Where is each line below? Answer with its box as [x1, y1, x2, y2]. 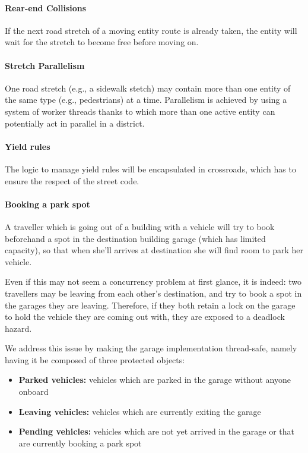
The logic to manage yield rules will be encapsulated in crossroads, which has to [5, 162, 296, 175]
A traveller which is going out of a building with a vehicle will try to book [5, 220, 275, 232]
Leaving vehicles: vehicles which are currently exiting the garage [18, 405, 261, 417]
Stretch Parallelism [5, 59, 85, 71]
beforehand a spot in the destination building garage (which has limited [5, 232, 266, 244]
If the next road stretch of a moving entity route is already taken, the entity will [5, 24, 297, 36]
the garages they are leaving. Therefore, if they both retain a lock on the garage [5, 298, 296, 311]
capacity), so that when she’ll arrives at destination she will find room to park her [5, 244, 304, 256]
